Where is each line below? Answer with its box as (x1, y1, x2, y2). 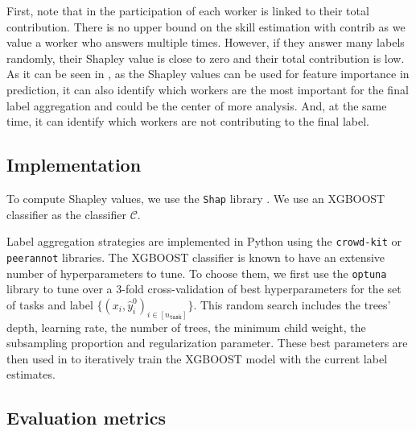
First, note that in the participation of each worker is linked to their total (6, 2, 369, 19)
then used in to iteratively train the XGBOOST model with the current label (6, 350, 388, 367)
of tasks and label (6, 296, 93, 313)
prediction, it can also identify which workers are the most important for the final (6, 81, 409, 97)
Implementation (6, 152, 142, 177)
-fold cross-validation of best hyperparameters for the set (122, 280, 402, 297)
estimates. (6, 366, 56, 383)
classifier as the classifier (6, 205, 126, 222)
